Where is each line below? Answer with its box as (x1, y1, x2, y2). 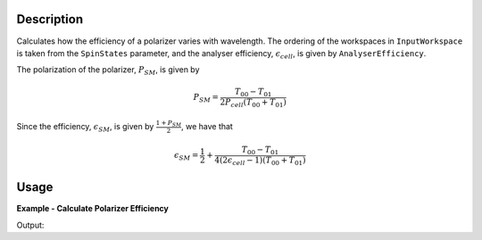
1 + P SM (155, 119, 182, 128)
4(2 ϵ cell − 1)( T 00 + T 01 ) (214, 154, 306, 167)
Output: (16, 219, 45, 230)
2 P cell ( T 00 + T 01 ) (220, 97, 287, 110)
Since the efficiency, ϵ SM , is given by (16, 120, 154, 134)
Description (16, 12, 84, 27)
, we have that (181, 120, 234, 131)
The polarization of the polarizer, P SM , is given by (16, 64, 200, 78)
